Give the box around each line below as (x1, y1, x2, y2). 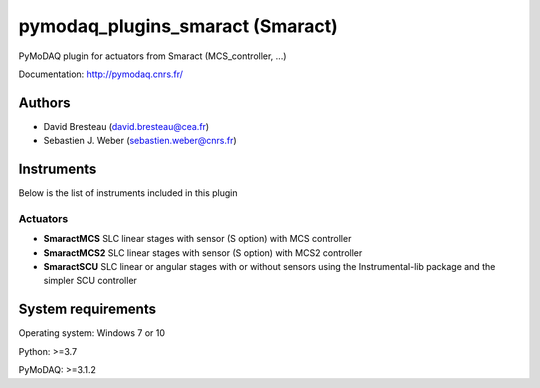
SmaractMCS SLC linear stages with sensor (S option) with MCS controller (43, 233, 352, 245)
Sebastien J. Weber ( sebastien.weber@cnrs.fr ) (43, 135, 237, 147)
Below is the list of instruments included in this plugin (18, 187, 239, 199)
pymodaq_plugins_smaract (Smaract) (18, 15, 339, 37)
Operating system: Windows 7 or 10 (18, 327, 165, 339)
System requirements (18, 301, 157, 318)
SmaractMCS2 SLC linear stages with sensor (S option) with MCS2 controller (43, 246, 363, 259)
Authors (18, 94, 71, 111)
